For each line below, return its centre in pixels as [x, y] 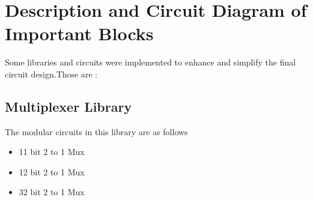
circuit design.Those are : [51, 74]
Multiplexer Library [68, 106]
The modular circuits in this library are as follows [96, 131]
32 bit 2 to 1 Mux [52, 192]
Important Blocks [79, 33]
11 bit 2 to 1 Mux [52, 152]
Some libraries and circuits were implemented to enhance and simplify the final [150, 62]
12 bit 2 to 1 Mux [52, 171]
